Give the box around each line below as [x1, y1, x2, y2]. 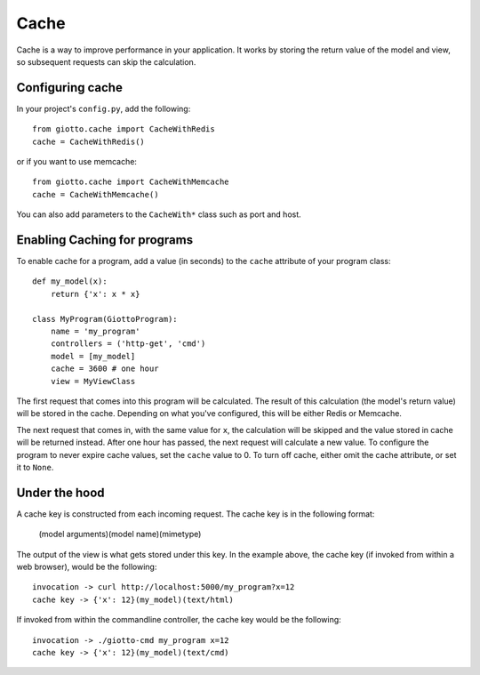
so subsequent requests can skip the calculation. [16, 56, 196, 67]
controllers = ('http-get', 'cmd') [50, 339, 206, 349]
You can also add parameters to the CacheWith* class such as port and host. [16, 209, 301, 220]
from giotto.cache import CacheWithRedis [32, 125, 215, 134]
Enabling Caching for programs [16, 232, 194, 247]
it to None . [16, 462, 54, 472]
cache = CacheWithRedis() [32, 136, 146, 147]
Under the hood [16, 485, 106, 500]
